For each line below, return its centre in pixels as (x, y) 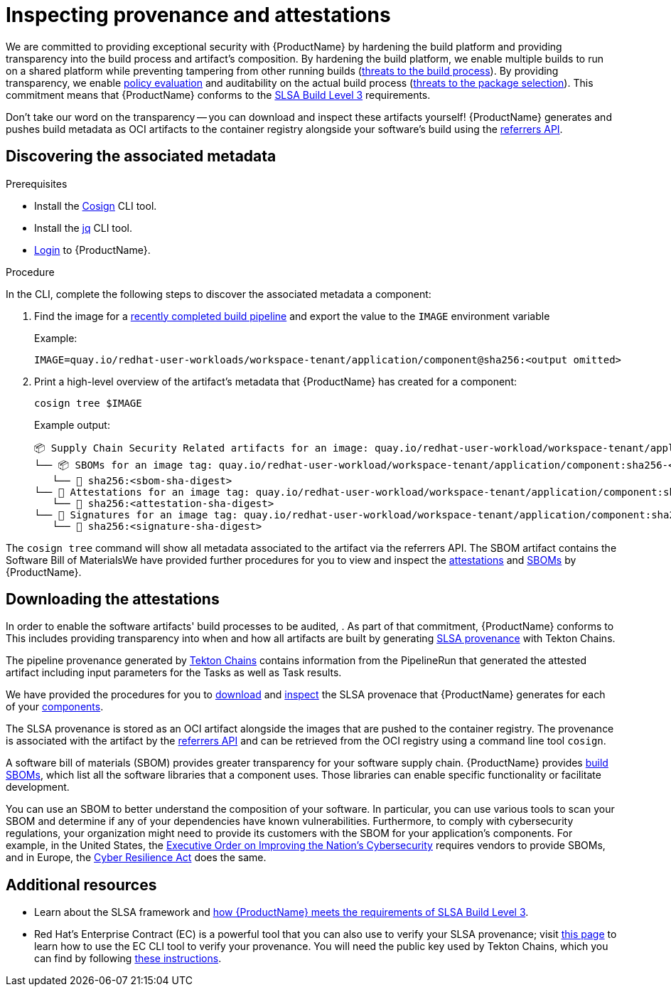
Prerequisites (37, 183)
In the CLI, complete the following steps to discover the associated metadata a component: (219, 294)
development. (38, 787)
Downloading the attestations (113, 599)
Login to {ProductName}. (92, 250)
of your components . (55, 707)
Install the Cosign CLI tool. (96, 206)
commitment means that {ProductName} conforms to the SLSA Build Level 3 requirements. (218, 95)
